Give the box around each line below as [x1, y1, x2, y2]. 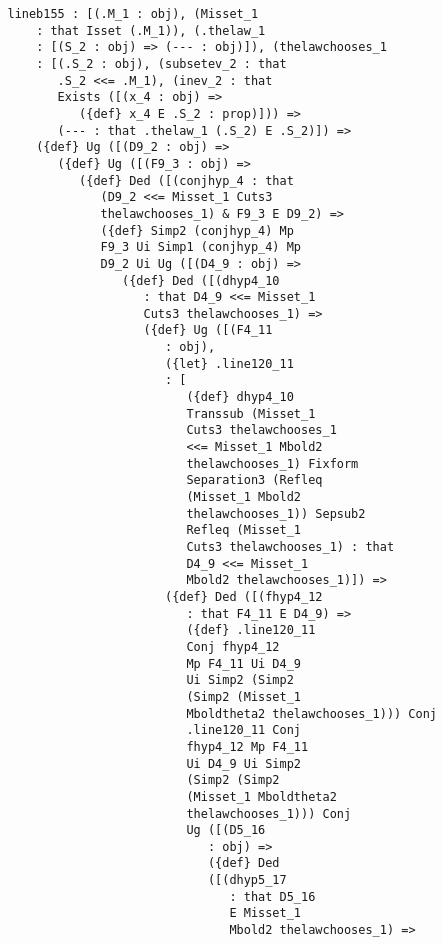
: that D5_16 [229, 889, 316, 904]
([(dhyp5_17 [207, 873, 287, 888]
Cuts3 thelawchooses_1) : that [186, 540, 395, 554]
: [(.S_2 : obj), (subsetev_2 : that [36, 56, 287, 71]
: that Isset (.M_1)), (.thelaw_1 [36, 23, 266, 38]
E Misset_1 [229, 906, 301, 921]
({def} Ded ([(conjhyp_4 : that [79, 173, 294, 188]
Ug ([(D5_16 [186, 823, 266, 838]
